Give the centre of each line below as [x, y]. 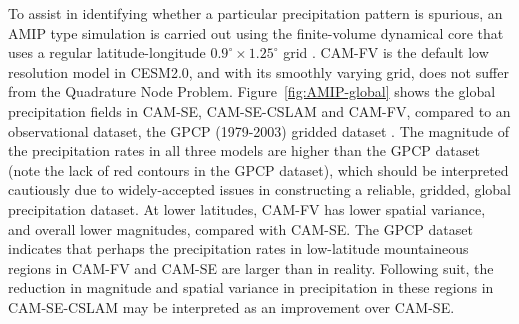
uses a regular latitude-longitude [107, 52]
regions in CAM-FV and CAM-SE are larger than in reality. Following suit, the [251, 267]
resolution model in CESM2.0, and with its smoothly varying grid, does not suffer [258, 71]
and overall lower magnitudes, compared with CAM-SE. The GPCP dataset [240, 228]
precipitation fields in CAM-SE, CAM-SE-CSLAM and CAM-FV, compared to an [259, 110]
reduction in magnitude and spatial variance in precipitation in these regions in [251, 287]
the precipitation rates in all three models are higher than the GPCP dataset [244, 150]
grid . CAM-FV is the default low [386, 52]
